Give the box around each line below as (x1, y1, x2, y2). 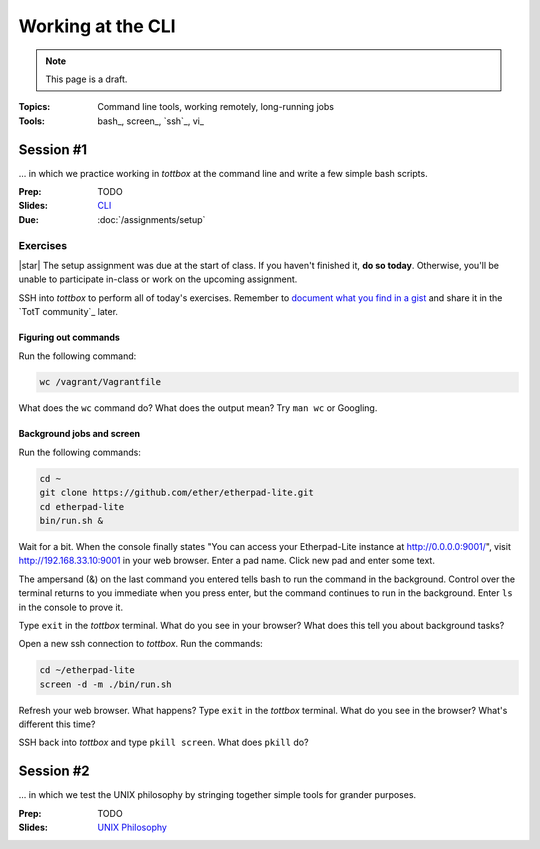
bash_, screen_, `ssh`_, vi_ (97, 115, 205, 127)
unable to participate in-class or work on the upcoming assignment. (18, 273, 298, 285)
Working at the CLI (18, 15, 176, 37)
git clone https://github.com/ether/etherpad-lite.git (39, 487, 314, 499)
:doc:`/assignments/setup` (97, 213, 206, 225)
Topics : (18, 101, 51, 113)
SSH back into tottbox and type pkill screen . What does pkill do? (18, 736, 309, 749)
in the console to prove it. (18, 601, 124, 613)
